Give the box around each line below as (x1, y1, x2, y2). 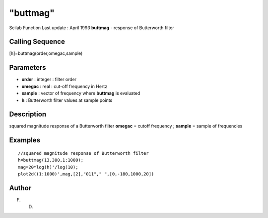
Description (9, 110, 47, 119)
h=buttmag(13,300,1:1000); (18, 157, 84, 163)
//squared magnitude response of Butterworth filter (18, 150, 149, 156)
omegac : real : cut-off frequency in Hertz (21, 83, 108, 89)
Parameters (9, 63, 46, 72)
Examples (9, 136, 41, 144)
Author (9, 183, 32, 192)
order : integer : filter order (21, 77, 77, 83)
